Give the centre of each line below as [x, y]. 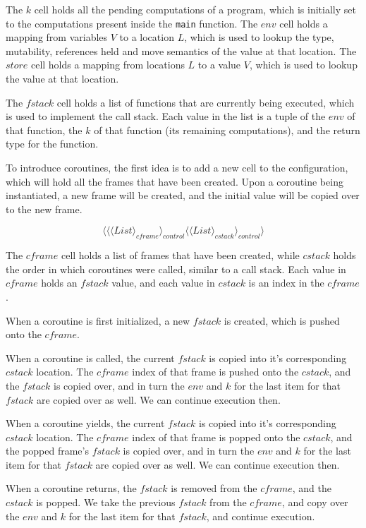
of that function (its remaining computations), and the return [227, 130]
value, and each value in [163, 283]
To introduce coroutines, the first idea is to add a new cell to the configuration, [177, 167]
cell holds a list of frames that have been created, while [180, 255]
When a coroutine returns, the [71, 488]
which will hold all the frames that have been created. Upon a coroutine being [175, 181]
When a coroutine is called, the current [90, 358]
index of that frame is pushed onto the [215, 372]
